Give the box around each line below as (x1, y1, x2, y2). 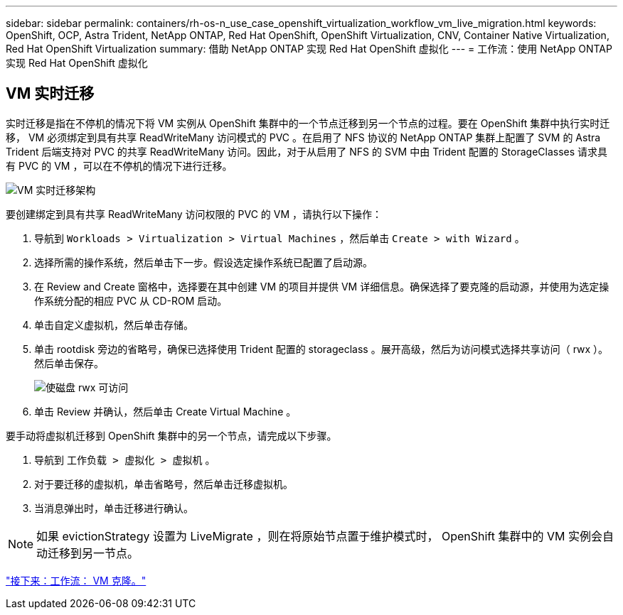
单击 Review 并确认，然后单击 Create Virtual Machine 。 (34, 405, 297, 418)
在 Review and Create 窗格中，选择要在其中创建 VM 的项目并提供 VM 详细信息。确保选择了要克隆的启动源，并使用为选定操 (34, 280, 609, 293)
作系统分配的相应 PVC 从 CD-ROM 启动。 (34, 294, 228, 307)
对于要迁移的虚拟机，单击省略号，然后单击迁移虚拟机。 (34, 477, 293, 490)
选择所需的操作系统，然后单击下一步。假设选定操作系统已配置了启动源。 (34, 256, 373, 268)
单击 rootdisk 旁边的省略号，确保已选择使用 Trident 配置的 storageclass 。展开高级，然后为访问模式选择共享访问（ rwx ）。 (34, 342, 609, 355)
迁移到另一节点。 (48, 545, 139, 560)
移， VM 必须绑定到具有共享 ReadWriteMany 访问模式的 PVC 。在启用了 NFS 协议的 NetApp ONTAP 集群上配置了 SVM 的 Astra (6, 131, 601, 143)
